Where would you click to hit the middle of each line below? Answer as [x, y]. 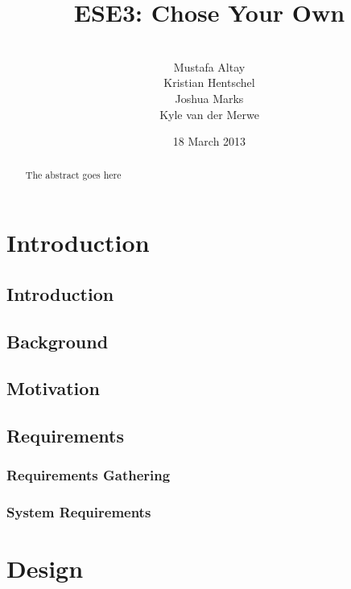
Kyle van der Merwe [209, 114]
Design [45, 568]
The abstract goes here [73, 175]
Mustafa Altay [209, 66]
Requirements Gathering [89, 475]
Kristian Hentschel [209, 82]
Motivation [53, 388]
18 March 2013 [209, 141]
